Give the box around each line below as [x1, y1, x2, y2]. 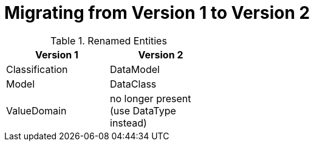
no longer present [110, 92, 191, 105]
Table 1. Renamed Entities [50, 34, 167, 47]
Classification [6, 63, 68, 75]
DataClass [110, 77, 157, 90]
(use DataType [110, 104, 176, 117]
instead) [110, 116, 147, 129]
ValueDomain [6, 104, 67, 117]
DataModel [110, 63, 160, 75]
